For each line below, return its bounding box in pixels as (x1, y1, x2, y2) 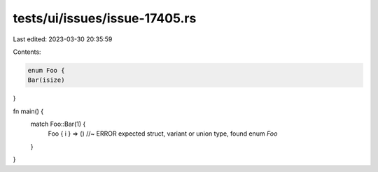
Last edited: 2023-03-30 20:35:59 (13, 35, 113, 43)
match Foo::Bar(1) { (30, 120, 86, 129)
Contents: (13, 48, 41, 56)
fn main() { (13, 107, 44, 115)
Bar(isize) (27, 76, 65, 84)
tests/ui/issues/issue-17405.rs (13, 10, 197, 26)
